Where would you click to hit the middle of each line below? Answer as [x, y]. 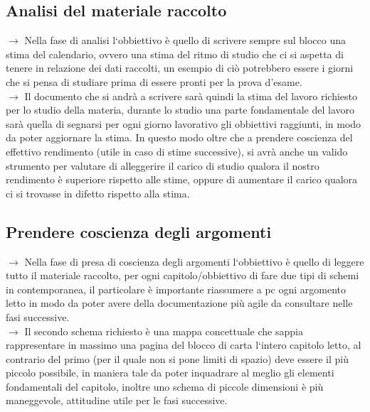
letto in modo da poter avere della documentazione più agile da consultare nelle [179, 303]
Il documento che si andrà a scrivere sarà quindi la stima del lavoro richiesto [191, 96]
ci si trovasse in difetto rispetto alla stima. [98, 193]
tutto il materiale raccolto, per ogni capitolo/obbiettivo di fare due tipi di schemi [183, 275]
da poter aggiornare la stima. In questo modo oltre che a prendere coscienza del [179, 137]
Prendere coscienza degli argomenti [139, 231]
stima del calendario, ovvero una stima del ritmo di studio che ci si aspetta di [175, 54]
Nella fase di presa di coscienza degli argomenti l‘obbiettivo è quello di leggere [194, 261]
